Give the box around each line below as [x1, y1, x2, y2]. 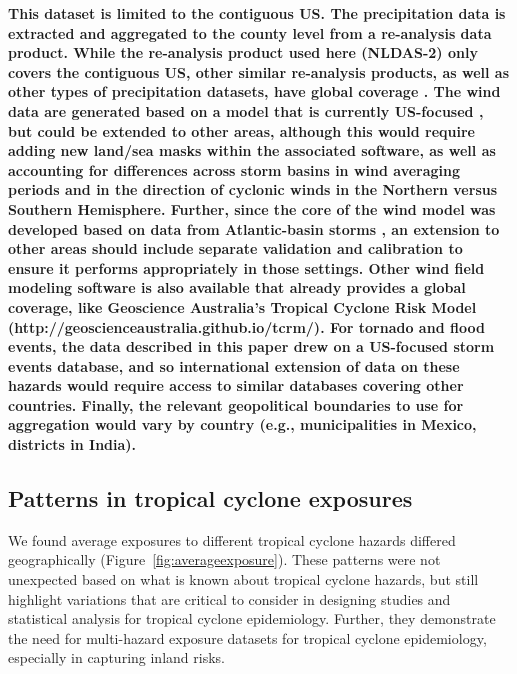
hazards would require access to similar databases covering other [8, 375, 464, 396]
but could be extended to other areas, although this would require [8, 120, 475, 141]
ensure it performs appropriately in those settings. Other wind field [8, 257, 485, 278]
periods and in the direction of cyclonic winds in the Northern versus [8, 179, 498, 200]
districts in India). [8, 434, 137, 455]
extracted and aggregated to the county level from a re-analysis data [8, 22, 492, 43]
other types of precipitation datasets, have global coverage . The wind [8, 81, 501, 102]
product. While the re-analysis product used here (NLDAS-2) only [8, 42, 478, 63]
